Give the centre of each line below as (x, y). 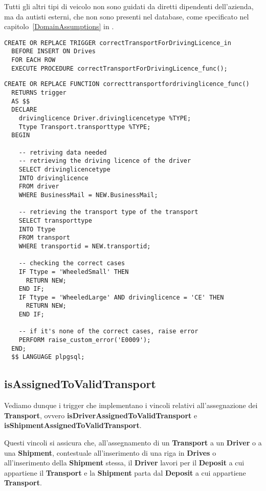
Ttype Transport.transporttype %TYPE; (85, 127)
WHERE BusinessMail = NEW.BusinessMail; (88, 195)
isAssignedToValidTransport (80, 384)
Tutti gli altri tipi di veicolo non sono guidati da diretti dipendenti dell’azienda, (129, 6)
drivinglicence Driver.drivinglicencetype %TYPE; (105, 119)
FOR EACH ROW (34, 60)
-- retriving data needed (63, 152)
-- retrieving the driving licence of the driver (105, 161)
